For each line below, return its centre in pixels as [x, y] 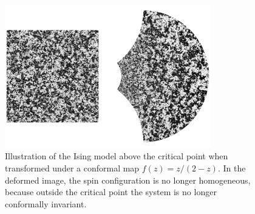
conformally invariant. [46, 203]
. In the [232, 168]
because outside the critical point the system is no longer [111, 192]
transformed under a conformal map [72, 168]
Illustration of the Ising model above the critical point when [117, 156]
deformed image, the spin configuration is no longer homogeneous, [128, 180]
